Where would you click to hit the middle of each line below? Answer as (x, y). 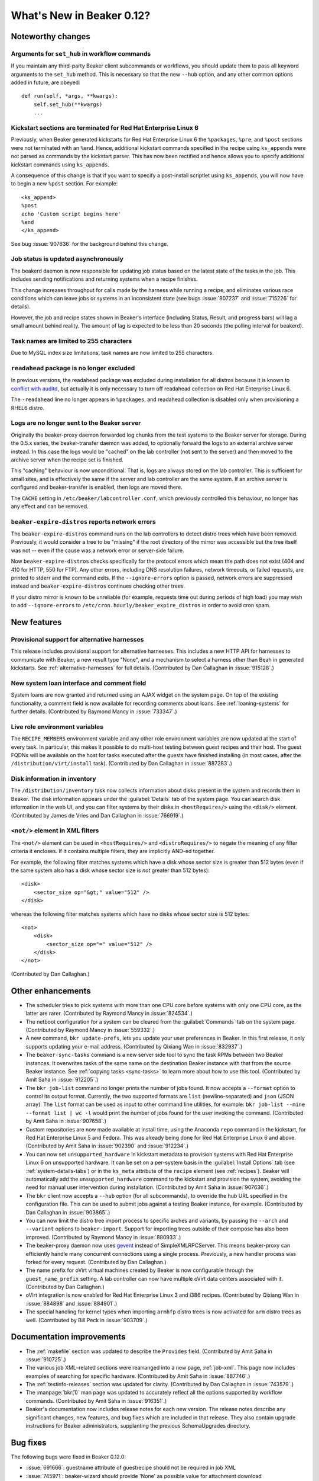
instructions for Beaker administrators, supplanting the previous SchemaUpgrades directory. (138, 1426)
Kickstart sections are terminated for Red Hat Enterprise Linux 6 (105, 128)
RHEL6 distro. (27, 408)
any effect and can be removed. (50, 506)
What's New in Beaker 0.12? (81, 15)
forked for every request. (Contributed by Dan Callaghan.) (96, 1262)
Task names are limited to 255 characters (71, 341)
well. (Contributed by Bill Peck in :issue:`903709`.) (87, 1320)
